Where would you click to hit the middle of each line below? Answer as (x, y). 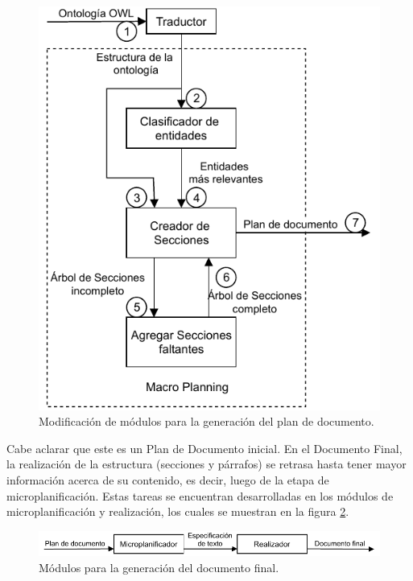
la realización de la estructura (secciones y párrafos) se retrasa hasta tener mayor (206, 464)
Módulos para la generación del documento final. (159, 567)
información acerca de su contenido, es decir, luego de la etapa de (168, 480)
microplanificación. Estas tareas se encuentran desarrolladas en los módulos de (200, 495)
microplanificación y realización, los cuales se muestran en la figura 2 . (178, 511)
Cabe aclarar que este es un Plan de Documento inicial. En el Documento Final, (204, 448)
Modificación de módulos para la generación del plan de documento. (206, 421)
